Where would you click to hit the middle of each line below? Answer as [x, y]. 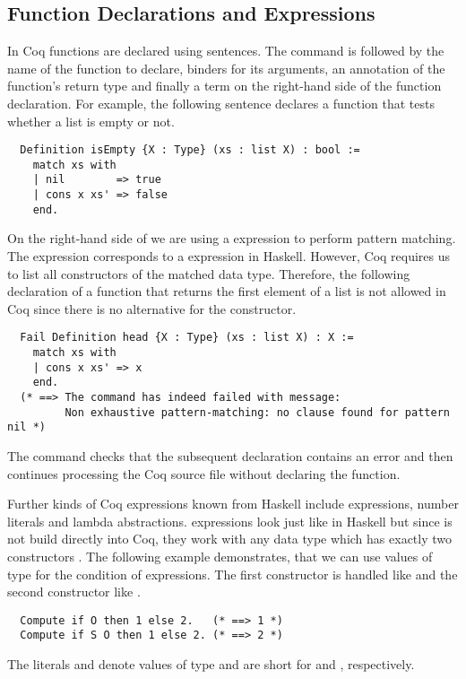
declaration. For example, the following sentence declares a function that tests [221, 103]
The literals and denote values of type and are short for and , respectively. [211, 664]
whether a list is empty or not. [91, 121]
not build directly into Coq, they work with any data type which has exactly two [230, 539]
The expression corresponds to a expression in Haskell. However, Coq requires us [229, 256]
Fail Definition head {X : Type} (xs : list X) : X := [187, 338]
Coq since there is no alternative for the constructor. [152, 308]
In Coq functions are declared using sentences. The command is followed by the [226, 51]
